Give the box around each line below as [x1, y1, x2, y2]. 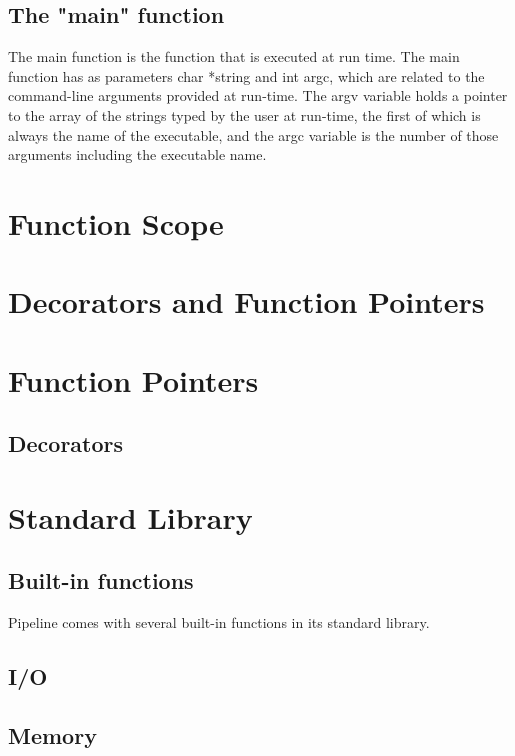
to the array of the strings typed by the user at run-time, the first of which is [8, 104, 481, 125]
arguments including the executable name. [8, 144, 267, 165]
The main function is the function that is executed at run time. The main [8, 46, 460, 67]
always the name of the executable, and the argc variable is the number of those [8, 124, 499, 145]
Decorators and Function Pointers [8, 281, 485, 322]
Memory [8, 720, 97, 751]
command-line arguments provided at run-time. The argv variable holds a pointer [8, 85, 508, 106]
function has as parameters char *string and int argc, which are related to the [8, 65, 485, 86]
